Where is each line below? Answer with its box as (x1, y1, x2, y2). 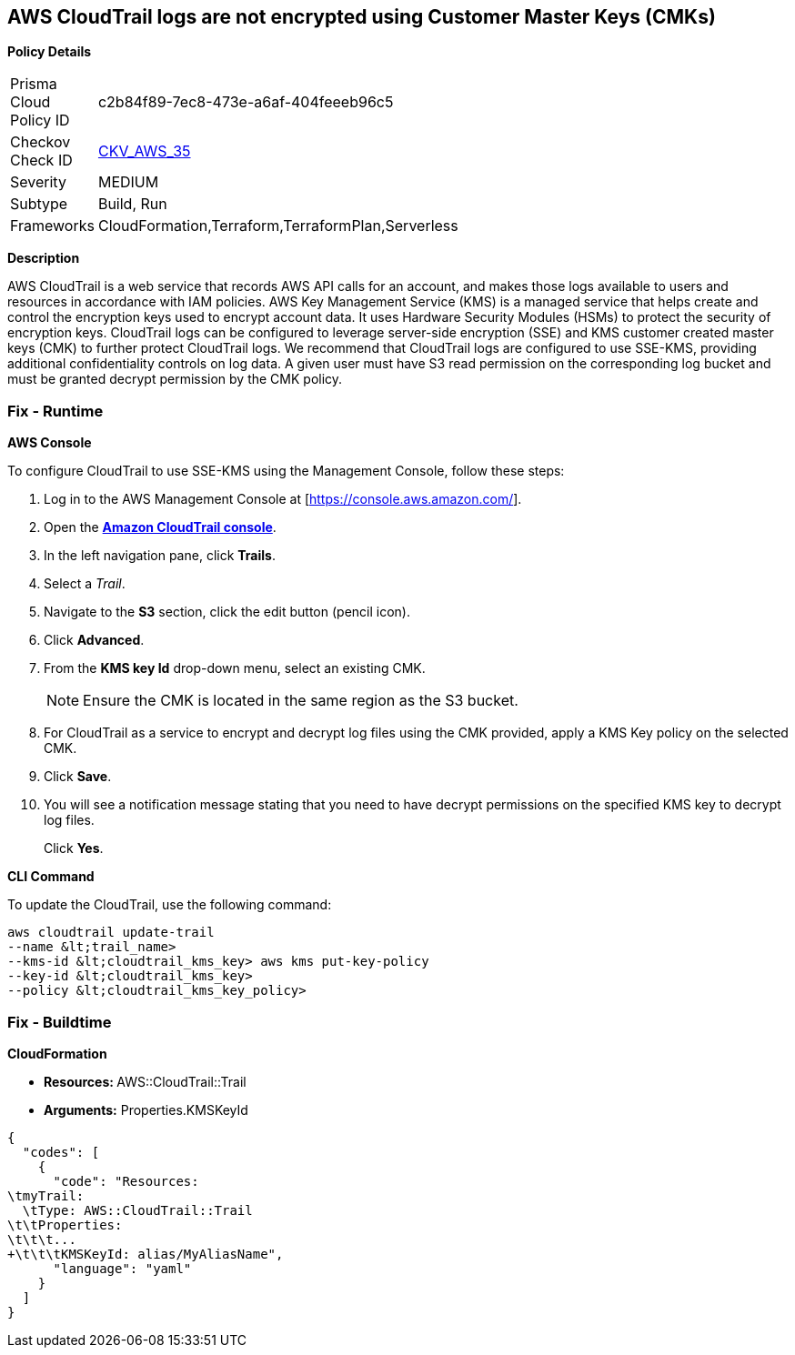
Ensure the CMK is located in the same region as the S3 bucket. (83, 691, 518, 710)
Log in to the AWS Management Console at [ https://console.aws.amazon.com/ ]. (44, 491, 522, 507)
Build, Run (97, 195, 167, 214)
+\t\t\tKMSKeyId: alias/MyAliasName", (7, 1246, 284, 1261)
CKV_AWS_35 (97, 142, 191, 161)
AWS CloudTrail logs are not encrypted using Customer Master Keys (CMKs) (7, 5, 716, 28)
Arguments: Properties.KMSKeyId (44, 1101, 248, 1118)
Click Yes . (44, 840, 104, 857)
